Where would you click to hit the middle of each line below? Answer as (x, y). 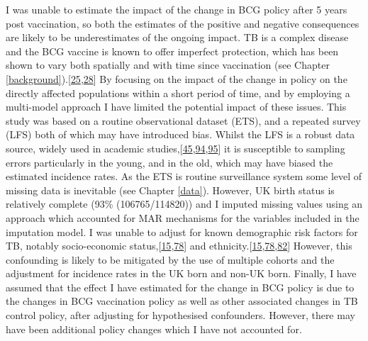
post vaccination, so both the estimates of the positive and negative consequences (183, 23)
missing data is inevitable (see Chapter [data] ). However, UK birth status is (170, 190)
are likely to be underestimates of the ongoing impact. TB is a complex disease (177, 37)
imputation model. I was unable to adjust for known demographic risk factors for (182, 231)
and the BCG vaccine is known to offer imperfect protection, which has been (172, 51)
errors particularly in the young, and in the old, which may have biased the (169, 162)
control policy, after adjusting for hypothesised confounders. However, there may (180, 315)
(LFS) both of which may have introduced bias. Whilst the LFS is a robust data (180, 134)
